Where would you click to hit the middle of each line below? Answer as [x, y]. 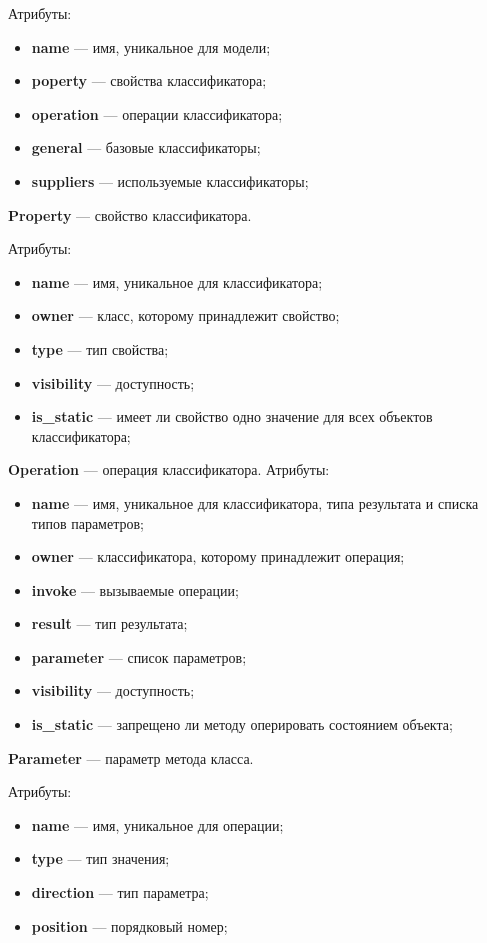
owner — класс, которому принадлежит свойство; [185, 315]
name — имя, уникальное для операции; [157, 824]
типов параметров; [87, 522]
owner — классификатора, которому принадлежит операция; [218, 556]
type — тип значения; [100, 858]
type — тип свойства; [100, 348]
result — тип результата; [109, 623]
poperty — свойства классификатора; [149, 80]
